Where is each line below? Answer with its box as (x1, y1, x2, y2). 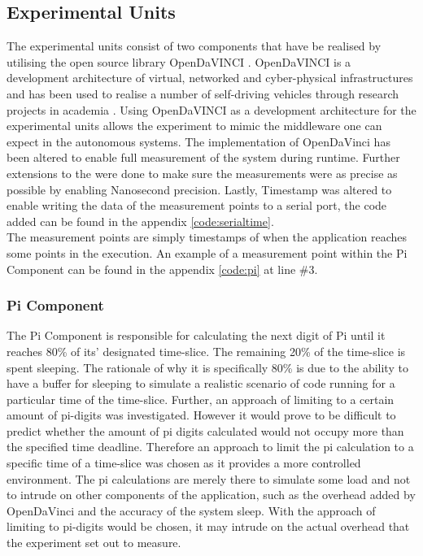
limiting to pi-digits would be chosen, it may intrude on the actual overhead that (7, 518, 410, 535)
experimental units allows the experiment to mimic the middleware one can (7, 117, 382, 134)
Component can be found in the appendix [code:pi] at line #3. (7, 260, 318, 277)
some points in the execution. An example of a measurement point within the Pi (7, 244, 408, 261)
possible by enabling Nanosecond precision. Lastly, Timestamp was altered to (7, 180, 392, 198)
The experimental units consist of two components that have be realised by (7, 37, 382, 54)
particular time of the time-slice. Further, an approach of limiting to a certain (7, 390, 395, 407)
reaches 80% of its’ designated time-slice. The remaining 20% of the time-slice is (7, 342, 406, 359)
